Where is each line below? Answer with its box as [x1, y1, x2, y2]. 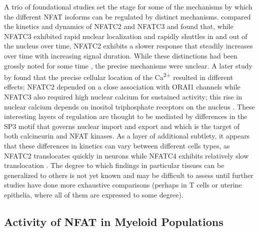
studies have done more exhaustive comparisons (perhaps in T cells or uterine [4, 179, 242, 190]
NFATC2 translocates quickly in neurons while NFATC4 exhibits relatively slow [4, 150, 249, 160]
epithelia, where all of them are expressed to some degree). [4, 189, 183, 199]
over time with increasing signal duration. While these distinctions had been [4, 50, 237, 60]
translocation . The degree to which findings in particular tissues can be [4, 160, 224, 170]
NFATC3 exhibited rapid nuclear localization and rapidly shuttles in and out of [4, 30, 247, 41]
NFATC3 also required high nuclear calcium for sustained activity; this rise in [4, 91, 242, 101]
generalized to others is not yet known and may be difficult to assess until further [4, 169, 253, 180]
